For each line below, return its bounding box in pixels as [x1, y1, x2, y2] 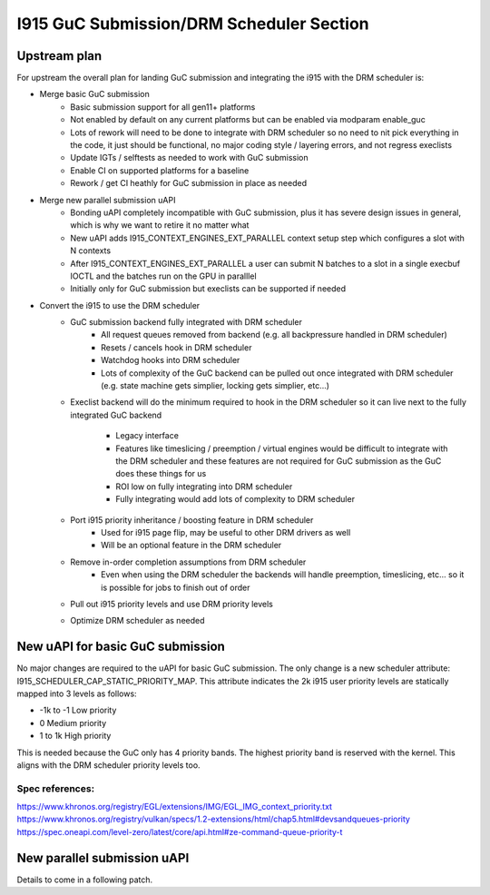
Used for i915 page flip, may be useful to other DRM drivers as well [101, 526, 351, 537]
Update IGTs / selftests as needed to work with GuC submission [70, 152, 309, 163]
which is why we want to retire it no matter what [70, 220, 250, 231]
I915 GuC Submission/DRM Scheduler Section [16, 14, 369, 34]
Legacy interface [115, 430, 179, 441]
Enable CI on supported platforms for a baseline [70, 164, 250, 176]
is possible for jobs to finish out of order [101, 582, 250, 593]
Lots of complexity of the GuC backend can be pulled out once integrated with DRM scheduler [101, 368, 454, 379]
